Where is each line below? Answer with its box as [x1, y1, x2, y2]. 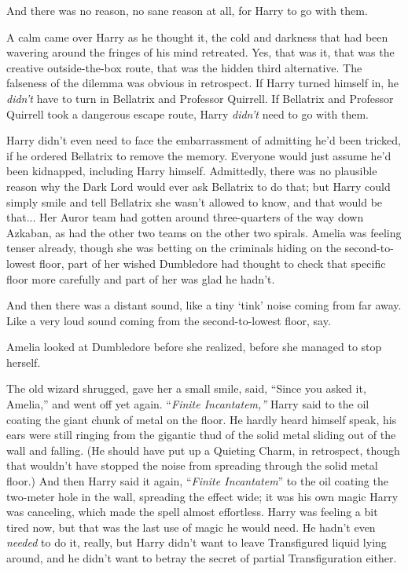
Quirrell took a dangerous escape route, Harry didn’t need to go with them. [6, 105, 369, 122]
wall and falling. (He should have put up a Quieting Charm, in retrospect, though [6, 441, 400, 458]
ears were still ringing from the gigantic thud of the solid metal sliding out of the [6, 426, 396, 443]
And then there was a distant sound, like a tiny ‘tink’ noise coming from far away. [6, 297, 402, 313]
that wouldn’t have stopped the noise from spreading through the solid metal [6, 457, 378, 474]
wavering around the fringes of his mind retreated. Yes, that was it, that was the [6, 44, 395, 60]
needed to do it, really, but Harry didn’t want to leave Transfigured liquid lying [6, 534, 387, 551]
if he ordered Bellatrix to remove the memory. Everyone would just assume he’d [6, 147, 391, 163]
